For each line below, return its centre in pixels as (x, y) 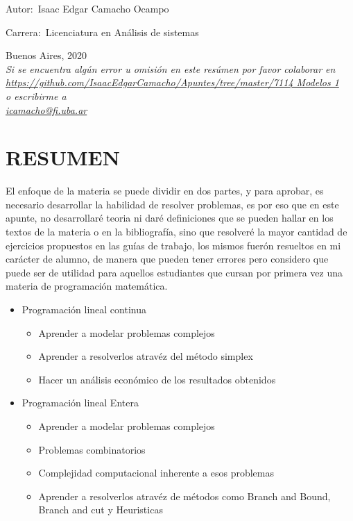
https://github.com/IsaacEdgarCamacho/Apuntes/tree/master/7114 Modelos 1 (172, 82)
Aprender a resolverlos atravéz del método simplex (146, 356)
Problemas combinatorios (92, 449)
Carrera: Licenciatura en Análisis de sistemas (102, 32)
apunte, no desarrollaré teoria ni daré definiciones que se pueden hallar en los (170, 218)
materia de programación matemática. (87, 286)
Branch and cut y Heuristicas (101, 510)
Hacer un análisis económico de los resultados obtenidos (157, 379)
